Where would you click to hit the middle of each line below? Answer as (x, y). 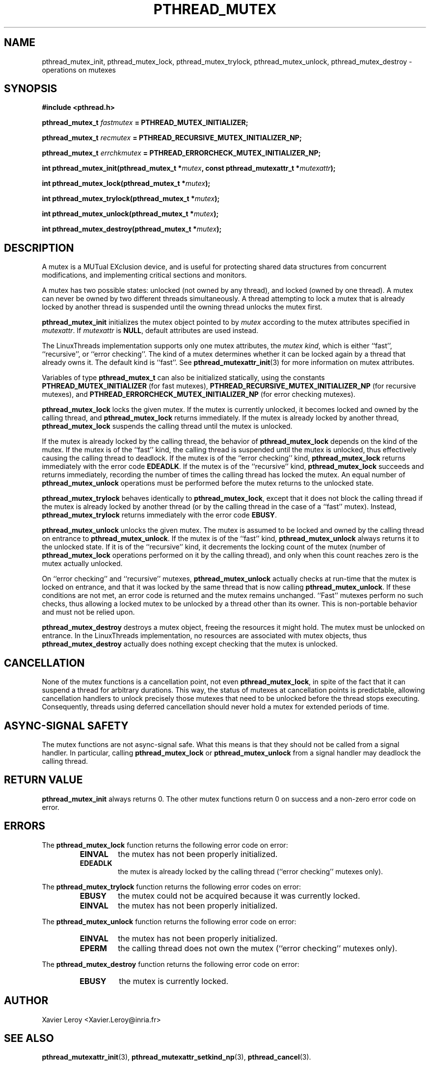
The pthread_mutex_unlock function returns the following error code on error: (169, 921)
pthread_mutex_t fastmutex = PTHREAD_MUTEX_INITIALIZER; (145, 123)
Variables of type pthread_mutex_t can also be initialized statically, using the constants (183, 378)
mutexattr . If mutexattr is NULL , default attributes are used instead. (150, 331)
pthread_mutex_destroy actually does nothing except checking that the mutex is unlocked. (190, 644)
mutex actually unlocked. (82, 564)
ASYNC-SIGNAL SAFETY (66, 726)
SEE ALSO (29, 1038)
